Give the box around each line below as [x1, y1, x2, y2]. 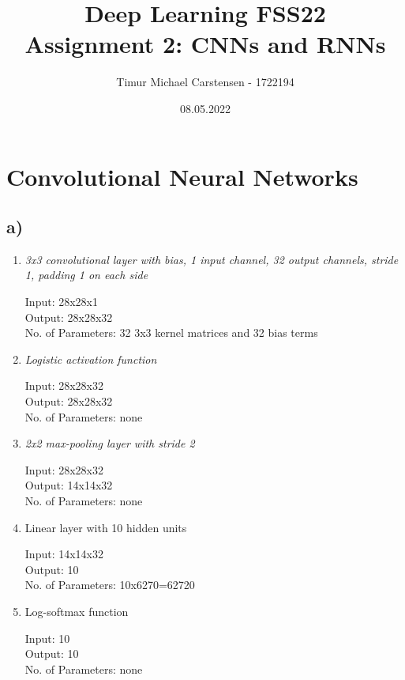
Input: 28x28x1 [24, 293, 98, 310]
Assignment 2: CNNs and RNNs [24, 28, 386, 60]
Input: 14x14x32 [24, 546, 103, 562]
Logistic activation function [24, 350, 157, 367]
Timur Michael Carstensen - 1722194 [116, 74, 294, 90]
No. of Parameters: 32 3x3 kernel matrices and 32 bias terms [24, 324, 318, 341]
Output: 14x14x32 [24, 477, 113, 493]
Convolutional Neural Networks [6, 160, 358, 192]
